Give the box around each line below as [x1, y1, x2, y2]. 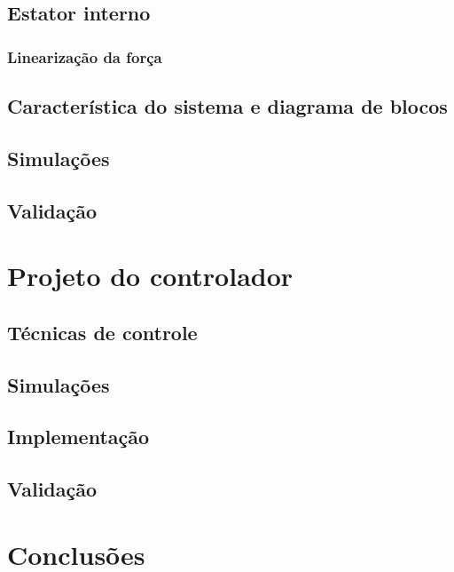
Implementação [7, 423, 150, 450]
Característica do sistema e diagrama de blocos [7, 92, 448, 120]
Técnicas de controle [7, 318, 198, 346]
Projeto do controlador [7, 258, 294, 294]
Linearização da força [7, 45, 162, 68]
